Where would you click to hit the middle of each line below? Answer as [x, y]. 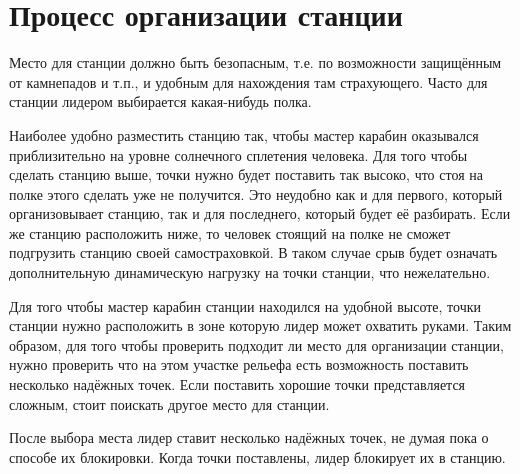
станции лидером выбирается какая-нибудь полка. [160, 101]
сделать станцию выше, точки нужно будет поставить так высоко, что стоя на [246, 174]
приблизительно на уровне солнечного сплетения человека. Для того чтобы [238, 154]
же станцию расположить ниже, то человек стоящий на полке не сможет [230, 232]
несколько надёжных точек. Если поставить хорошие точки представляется [237, 384]
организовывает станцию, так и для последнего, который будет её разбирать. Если [260, 213]
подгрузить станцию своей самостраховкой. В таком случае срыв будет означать [253, 252]
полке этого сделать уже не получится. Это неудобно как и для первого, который [256, 193]
